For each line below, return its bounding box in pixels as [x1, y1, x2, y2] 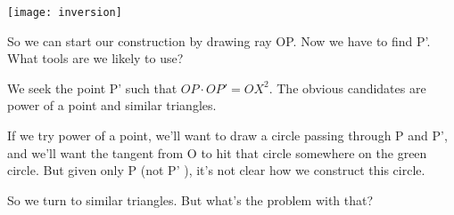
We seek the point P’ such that [7, 78, 177, 97]
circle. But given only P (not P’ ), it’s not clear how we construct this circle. [7, 161, 425, 179]
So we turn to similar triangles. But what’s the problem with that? [7, 190, 374, 209]
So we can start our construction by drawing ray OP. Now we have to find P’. [7, 31, 431, 50]
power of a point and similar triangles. [7, 96, 217, 115]
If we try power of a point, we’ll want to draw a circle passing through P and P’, [7, 126, 448, 145]
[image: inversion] [7, 6, 122, 19]
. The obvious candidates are [268, 78, 426, 97]
